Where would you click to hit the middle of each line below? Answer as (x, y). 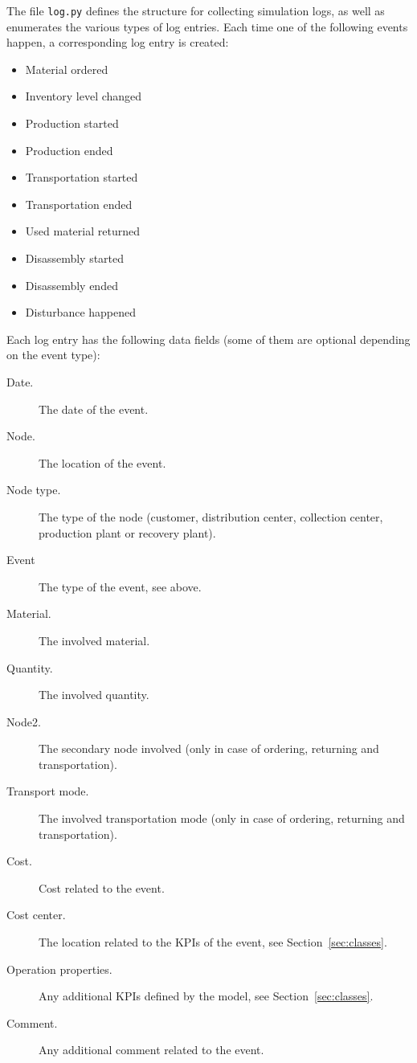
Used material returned (82, 231)
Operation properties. (59, 969)
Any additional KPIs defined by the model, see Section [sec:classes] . (206, 996)
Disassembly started (75, 258)
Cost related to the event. (102, 887)
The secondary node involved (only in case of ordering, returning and (209, 748)
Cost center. (36, 915)
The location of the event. (102, 462)
